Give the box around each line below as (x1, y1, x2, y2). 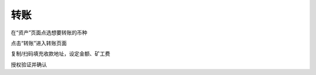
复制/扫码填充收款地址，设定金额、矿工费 (11, 50, 111, 58)
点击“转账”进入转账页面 (11, 40, 67, 47)
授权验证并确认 (11, 61, 47, 68)
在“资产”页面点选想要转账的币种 (11, 29, 88, 36)
